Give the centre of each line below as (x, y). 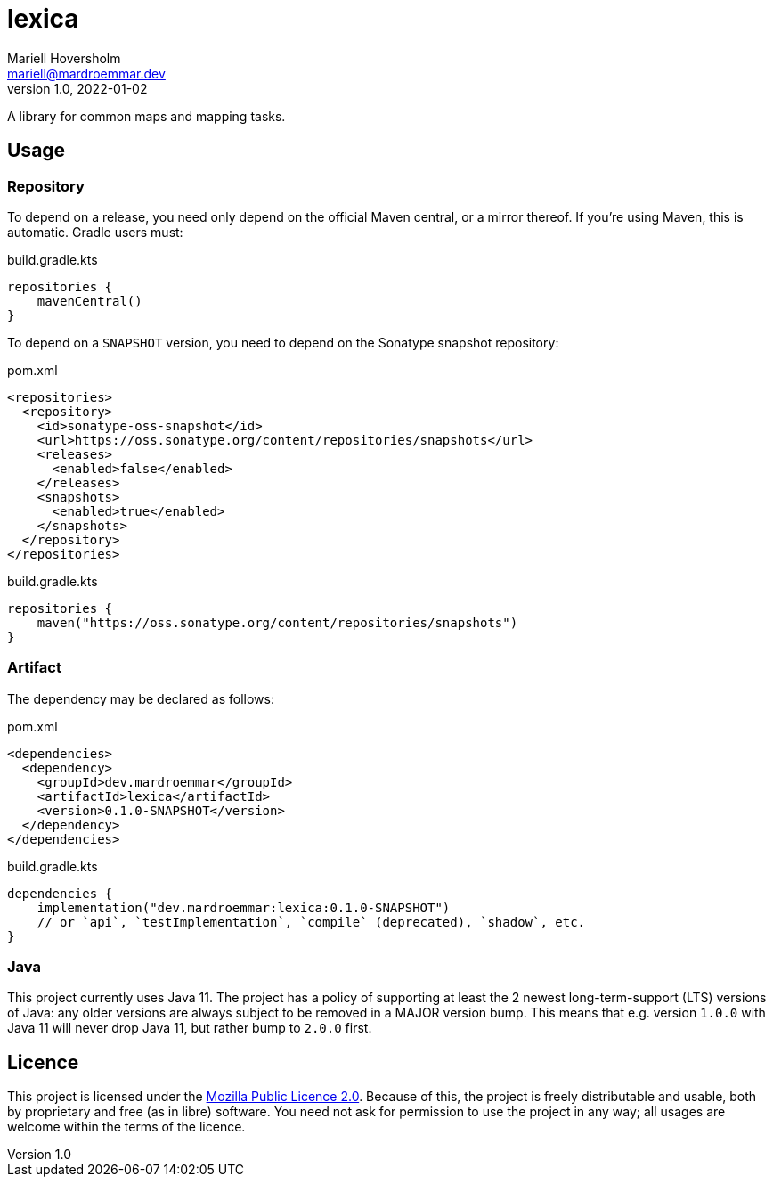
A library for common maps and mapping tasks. (146, 116)
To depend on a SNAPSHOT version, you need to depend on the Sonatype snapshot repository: (283, 342)
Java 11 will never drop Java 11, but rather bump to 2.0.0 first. (190, 1028)
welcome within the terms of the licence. (126, 1127)
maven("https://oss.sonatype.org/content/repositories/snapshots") (277, 622)
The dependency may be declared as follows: (141, 698)
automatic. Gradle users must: (95, 232)
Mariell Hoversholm (64, 58)
